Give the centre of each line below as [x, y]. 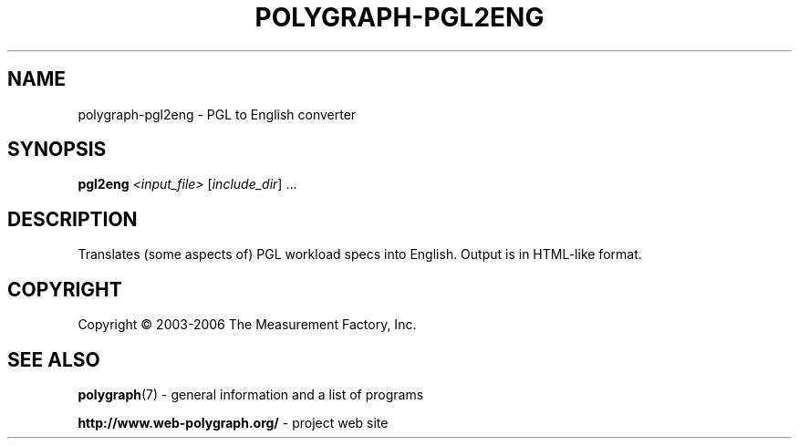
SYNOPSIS [57, 150]
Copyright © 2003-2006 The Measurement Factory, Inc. [247, 325]
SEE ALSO [54, 359]
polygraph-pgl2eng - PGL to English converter [217, 114]
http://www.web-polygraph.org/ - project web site [233, 422]
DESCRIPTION [73, 219]
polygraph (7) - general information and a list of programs [251, 394]
